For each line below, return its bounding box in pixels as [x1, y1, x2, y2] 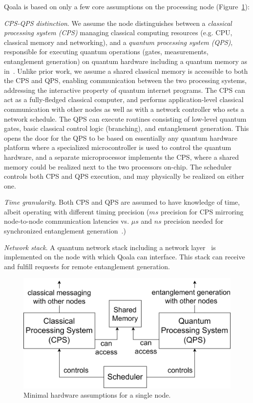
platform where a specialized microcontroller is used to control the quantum [4, 142, 232, 152]
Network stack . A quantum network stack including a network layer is [4, 242, 216, 252]
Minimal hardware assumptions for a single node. [23, 390, 171, 400]
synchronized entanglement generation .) [4, 226, 126, 236]
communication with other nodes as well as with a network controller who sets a [4, 104, 244, 114]
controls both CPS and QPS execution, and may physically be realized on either [4, 171, 244, 181]
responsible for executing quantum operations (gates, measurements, [4, 46, 209, 57]
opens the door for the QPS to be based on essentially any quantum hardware [4, 132, 237, 143]
